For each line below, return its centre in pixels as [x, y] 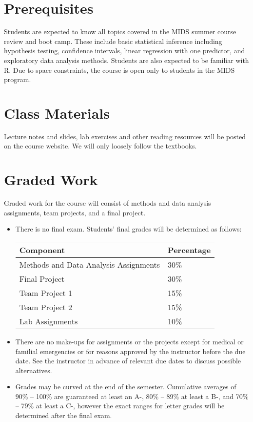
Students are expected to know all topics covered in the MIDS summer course [120, 32]
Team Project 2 [46, 307]
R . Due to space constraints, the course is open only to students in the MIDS [119, 70]
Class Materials [57, 113]
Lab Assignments [49, 321]
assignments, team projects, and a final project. [75, 212]
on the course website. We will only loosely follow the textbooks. [100, 146]
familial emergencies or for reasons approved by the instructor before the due [130, 351]
